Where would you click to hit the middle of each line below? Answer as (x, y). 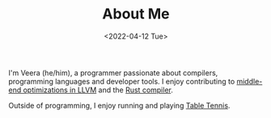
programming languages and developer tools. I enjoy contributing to (122, 81)
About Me (136, 14)
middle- (250, 81)
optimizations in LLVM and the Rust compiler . (98, 90)
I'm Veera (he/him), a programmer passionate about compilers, (113, 72)
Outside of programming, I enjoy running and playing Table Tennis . (119, 105)
